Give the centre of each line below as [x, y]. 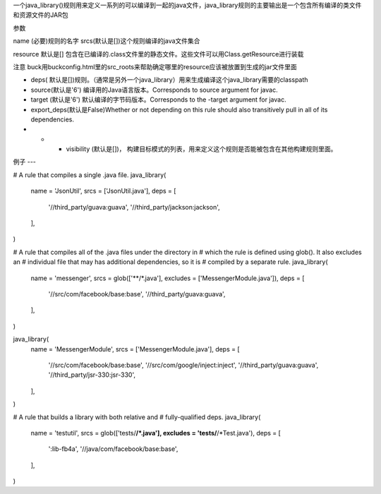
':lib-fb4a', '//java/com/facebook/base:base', [113, 449]
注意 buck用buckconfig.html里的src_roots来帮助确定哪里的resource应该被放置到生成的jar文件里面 [155, 66]
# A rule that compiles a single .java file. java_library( [90, 175]
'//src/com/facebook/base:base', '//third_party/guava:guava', [137, 294]
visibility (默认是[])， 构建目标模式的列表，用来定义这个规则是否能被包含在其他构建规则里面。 [201, 149]
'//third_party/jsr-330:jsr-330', [92, 375]
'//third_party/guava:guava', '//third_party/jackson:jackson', [134, 207]
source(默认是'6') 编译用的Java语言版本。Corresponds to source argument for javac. [154, 90]
